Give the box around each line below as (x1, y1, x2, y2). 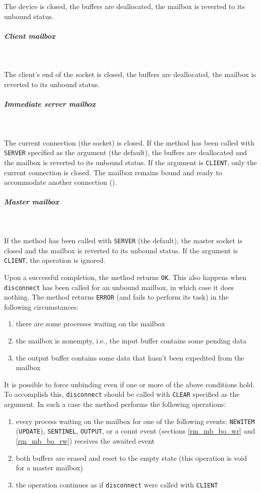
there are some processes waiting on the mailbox (16, 318, 165, 329)
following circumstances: (4, 301, 78, 312)
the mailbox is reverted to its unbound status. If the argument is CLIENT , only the (4, 157, 257, 167)
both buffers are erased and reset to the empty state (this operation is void (16, 452, 247, 463)
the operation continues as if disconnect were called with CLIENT (16, 479, 218, 489)
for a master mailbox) (16, 462, 83, 473)
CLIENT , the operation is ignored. (4, 255, 106, 265)
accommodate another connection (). (4, 177, 117, 187)
